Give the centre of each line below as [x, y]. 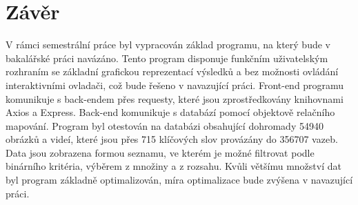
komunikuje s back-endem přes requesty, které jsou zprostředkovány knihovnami [175, 98]
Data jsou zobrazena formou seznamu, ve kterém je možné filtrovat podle [160, 152]
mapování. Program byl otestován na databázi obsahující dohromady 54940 [165, 125]
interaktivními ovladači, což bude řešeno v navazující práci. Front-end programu [175, 85]
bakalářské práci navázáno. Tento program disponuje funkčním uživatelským [167, 58]
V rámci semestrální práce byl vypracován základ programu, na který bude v [168, 45]
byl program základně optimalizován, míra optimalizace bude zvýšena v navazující [179, 180]
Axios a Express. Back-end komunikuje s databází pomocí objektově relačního [170, 112]
